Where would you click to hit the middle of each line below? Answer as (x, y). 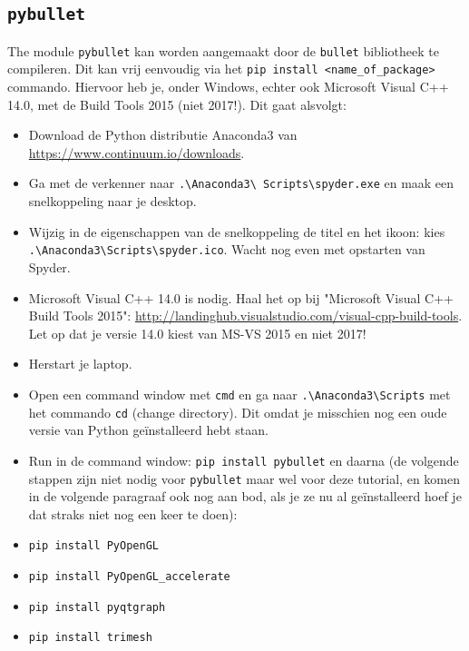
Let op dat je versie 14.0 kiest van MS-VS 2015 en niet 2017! (197, 333)
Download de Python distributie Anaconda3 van (163, 135)
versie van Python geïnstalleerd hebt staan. (148, 430)
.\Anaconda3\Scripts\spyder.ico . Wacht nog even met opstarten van (227, 249)
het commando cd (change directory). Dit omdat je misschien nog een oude (238, 412)
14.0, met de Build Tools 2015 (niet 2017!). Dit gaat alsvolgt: (177, 104)
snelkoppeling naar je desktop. (112, 201)
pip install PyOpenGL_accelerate (129, 577)
